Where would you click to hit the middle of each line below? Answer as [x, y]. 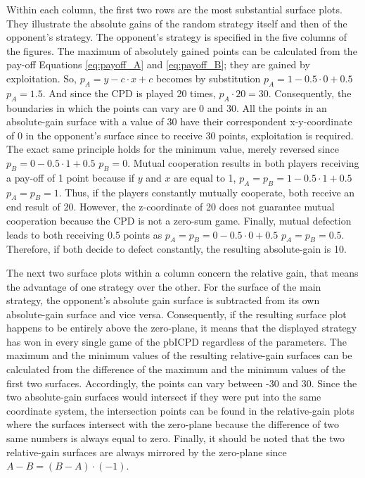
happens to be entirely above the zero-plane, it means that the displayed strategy [182, 328]
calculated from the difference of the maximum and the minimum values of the [176, 369]
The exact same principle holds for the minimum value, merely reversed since [173, 149]
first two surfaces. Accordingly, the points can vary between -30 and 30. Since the [182, 383]
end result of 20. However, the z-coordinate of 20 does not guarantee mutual [171, 207]
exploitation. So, [41, 78]
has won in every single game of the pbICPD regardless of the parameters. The [177, 341]
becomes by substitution [208, 78]
